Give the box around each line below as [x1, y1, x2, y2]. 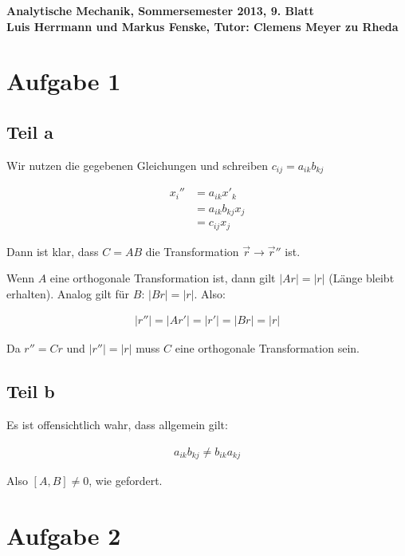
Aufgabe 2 [6, 519, 121, 552]
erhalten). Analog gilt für [6, 285, 130, 302]
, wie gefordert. [88, 472, 163, 489]
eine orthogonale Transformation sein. [175, 340, 360, 357]
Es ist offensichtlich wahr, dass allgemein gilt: [6, 416, 228, 433]
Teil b [6, 379, 55, 404]
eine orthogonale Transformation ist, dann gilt [49, 270, 276, 286]
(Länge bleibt [328, 270, 395, 286]
